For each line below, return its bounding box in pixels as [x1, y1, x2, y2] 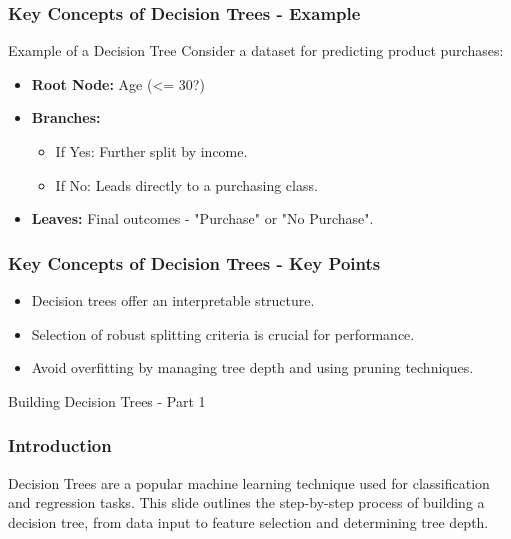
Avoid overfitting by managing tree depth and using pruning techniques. [31, 357, 474, 378]
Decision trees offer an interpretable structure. [31, 290, 315, 310]
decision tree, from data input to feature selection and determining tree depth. [8, 511, 489, 532]
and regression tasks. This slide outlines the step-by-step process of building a [8, 492, 485, 513]
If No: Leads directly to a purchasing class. [55, 174, 318, 195]
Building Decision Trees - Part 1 [8, 390, 206, 411]
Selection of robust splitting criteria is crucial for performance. [31, 323, 415, 344]
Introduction [8, 433, 112, 458]
